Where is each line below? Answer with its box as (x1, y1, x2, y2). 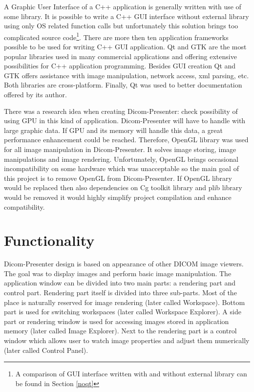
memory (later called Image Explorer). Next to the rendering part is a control (4, 326, 237, 336)
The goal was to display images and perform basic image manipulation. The (4, 268, 232, 278)
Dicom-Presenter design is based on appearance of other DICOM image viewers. (4, 259, 244, 269)
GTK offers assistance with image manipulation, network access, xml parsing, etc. (4, 70, 249, 80)
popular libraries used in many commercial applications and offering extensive (4, 51, 237, 61)
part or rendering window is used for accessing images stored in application (4, 316, 229, 326)
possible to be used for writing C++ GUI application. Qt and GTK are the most (4, 42, 247, 52)
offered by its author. (4, 89, 67, 99)
